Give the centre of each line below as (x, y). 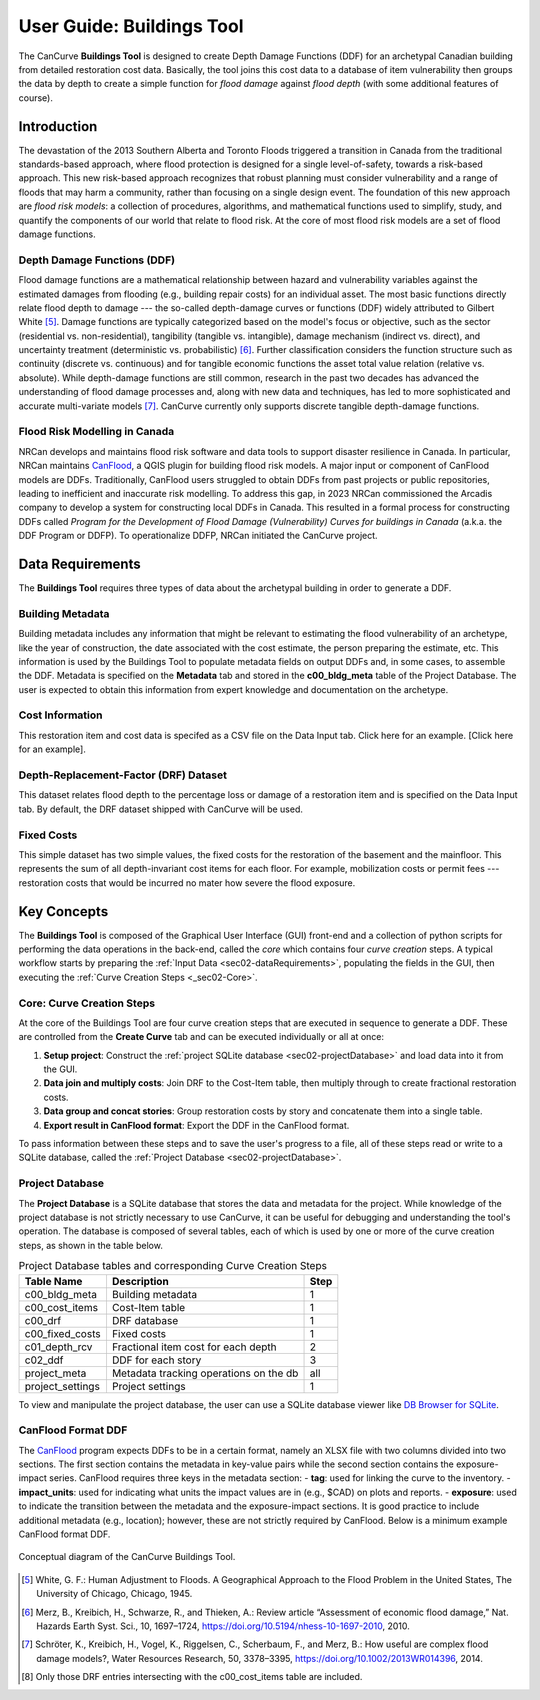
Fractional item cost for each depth (194, 1347)
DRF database (145, 1320)
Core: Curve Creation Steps (86, 1003)
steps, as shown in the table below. (91, 1245)
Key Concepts (63, 911)
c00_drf (43, 1320)
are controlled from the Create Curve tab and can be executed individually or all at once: (201, 1037)
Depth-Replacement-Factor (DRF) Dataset (122, 775)
